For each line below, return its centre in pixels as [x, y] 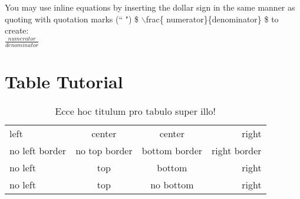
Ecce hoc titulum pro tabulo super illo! [136, 111]
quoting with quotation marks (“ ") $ [72, 19]
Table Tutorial [64, 81]
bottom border [172, 150]
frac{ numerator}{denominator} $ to [212, 19]
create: [17, 30]
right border [237, 150]
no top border [104, 150]
